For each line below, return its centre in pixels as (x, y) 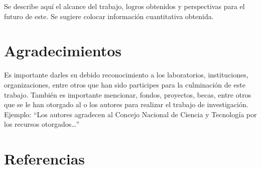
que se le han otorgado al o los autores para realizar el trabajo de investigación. (126, 104)
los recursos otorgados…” (42, 124)
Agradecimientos (63, 51)
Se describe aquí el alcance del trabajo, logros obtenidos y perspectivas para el (124, 6)
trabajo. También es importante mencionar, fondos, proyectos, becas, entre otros (128, 94)
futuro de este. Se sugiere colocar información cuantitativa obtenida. (109, 16)
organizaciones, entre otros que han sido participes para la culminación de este (125, 84)
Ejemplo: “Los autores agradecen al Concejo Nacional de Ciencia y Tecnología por (130, 114)
